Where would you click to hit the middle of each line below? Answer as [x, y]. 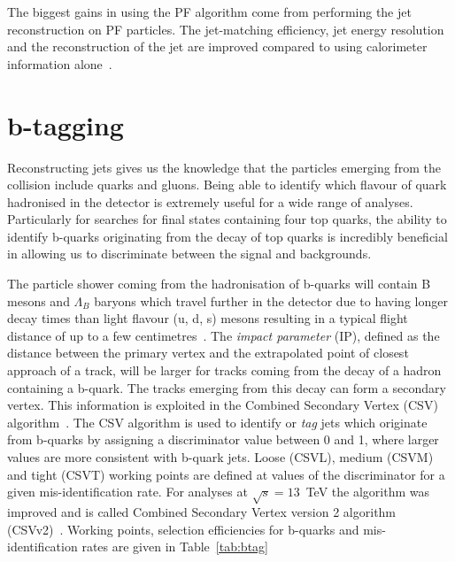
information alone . [60, 63]
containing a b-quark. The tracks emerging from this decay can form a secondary [227, 387]
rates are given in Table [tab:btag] [175, 547]
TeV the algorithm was [367, 492]
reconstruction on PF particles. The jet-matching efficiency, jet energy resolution [226, 29]
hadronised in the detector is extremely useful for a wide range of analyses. [210, 201]
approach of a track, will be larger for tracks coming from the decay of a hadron [224, 370]
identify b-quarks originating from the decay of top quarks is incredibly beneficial [227, 236]
